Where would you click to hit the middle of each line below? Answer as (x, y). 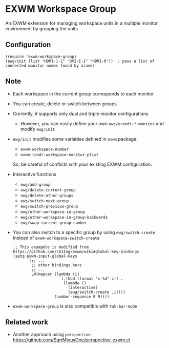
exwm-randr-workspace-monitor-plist (59, 154)
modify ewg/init (38, 129)
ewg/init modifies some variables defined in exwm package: (75, 139)
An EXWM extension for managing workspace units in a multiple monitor (82, 23)
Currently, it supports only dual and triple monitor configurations (80, 113)
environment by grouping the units (42, 28)
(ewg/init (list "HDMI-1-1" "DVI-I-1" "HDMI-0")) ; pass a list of (80, 61)
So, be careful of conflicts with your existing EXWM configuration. (82, 164)
